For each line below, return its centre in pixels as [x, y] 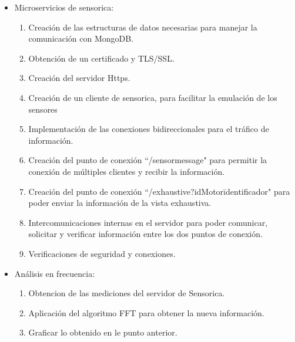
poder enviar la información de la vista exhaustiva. [120, 203]
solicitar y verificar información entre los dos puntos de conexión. [145, 234]
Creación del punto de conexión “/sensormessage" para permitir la [148, 160]
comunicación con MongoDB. [81, 38]
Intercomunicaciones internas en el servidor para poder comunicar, [148, 222]
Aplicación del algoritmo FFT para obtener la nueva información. [146, 312]
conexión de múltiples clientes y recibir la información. [127, 171]
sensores [43, 109]
